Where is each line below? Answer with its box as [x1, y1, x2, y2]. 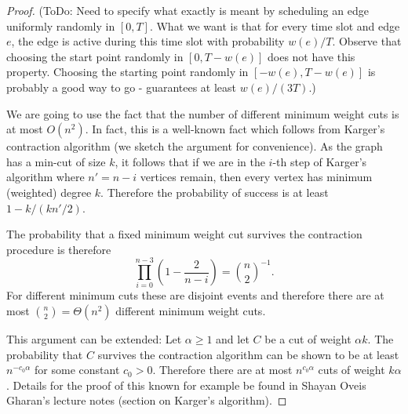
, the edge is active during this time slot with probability [11, 33, 285, 49]
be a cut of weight [264, 331, 352, 347]
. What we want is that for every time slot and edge [149, 17, 400, 34]
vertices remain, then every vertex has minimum [140, 169, 373, 185]
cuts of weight [318, 361, 385, 378]
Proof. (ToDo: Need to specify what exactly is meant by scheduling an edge [6, 2, 369, 18]
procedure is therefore [6, 241, 111, 257]
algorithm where [6, 169, 85, 185]
